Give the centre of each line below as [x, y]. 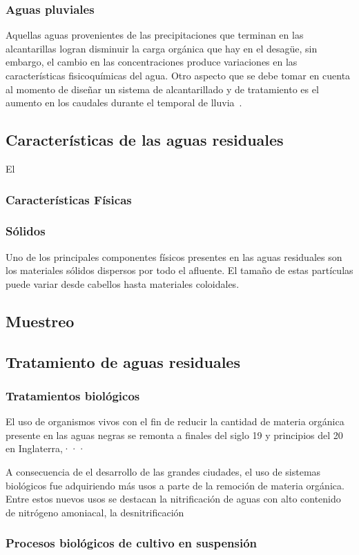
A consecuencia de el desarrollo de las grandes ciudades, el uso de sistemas [163, 471]
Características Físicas [69, 199]
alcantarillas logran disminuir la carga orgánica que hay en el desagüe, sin [162, 48]
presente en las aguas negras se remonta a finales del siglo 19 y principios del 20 [174, 435]
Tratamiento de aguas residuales [123, 361]
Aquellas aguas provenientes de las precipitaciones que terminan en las [155, 35]
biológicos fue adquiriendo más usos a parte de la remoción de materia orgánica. [175, 485]
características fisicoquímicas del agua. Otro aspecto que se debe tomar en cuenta [178, 75]
